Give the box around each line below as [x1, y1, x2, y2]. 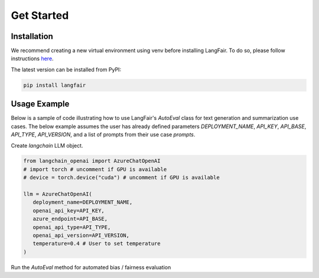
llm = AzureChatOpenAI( [23, 191, 93, 198]
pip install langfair [23, 81, 86, 89]
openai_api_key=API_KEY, [32, 207, 105, 214]
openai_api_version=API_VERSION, [32, 232, 130, 238]
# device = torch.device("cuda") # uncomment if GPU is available [23, 174, 220, 181]
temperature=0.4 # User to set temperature [32, 240, 161, 247]
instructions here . [11, 55, 54, 62]
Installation [11, 31, 53, 41]
